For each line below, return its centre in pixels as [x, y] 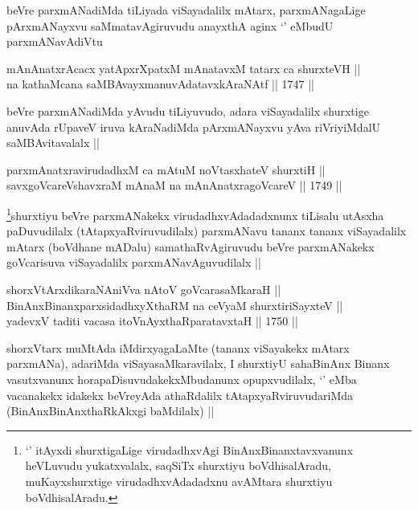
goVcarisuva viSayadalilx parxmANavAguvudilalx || [134, 262]
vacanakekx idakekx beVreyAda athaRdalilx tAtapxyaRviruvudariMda [180, 395]
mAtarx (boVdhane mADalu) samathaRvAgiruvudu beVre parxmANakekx [191, 246]
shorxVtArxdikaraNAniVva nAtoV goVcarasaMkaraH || [144, 289]
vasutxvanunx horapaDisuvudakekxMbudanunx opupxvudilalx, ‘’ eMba [182, 379]
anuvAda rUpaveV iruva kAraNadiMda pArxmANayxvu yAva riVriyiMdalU [194, 126]
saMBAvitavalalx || [53, 143]
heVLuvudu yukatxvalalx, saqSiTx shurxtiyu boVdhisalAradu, [178, 465]
